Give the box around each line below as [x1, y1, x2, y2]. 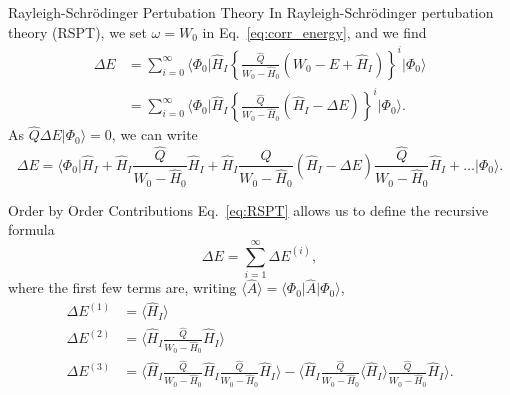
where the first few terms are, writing [8, 277, 237, 298]
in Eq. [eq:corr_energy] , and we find [202, 21, 427, 42]
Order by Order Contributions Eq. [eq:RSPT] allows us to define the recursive [8, 199, 489, 220]
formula [8, 219, 55, 240]
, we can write [111, 124, 198, 145]
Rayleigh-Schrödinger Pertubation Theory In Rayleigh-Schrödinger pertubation [8, 2, 494, 22]
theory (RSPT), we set [8, 21, 147, 42]
